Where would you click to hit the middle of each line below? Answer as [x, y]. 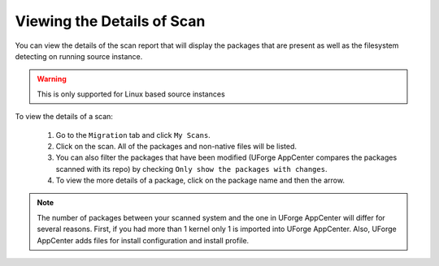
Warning [52, 79]
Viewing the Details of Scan [110, 21]
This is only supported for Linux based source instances [131, 94]
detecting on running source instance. [79, 56]
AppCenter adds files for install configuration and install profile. [143, 240]
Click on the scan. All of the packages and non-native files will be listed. [176, 146]
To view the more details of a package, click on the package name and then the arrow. [200, 180]
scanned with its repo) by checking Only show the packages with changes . [191, 169]
